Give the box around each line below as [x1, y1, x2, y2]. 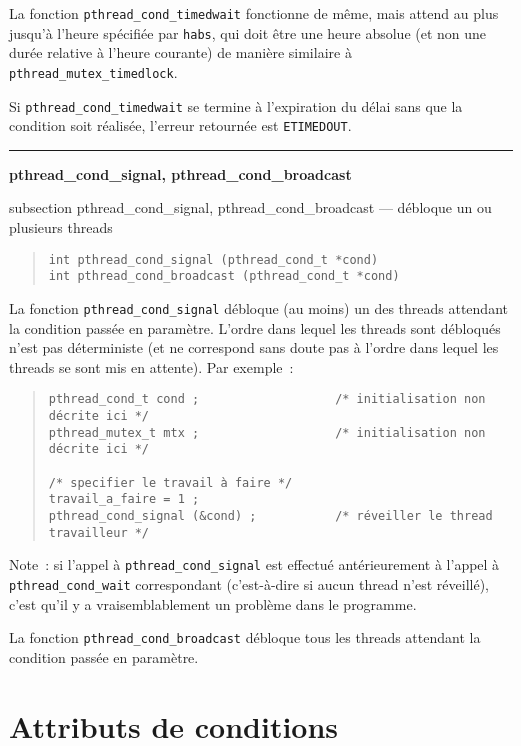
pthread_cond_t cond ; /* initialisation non [48, 392, 486, 407]
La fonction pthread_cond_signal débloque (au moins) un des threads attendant [9, 297, 508, 318]
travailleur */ [48, 525, 150, 540]
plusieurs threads [9, 217, 113, 238]
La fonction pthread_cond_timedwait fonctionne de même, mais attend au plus [9, 3, 499, 23]
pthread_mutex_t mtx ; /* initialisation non [48, 425, 486, 440]
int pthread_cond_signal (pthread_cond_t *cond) [48, 252, 379, 267]
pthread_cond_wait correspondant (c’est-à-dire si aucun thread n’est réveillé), [9, 573, 489, 594]
